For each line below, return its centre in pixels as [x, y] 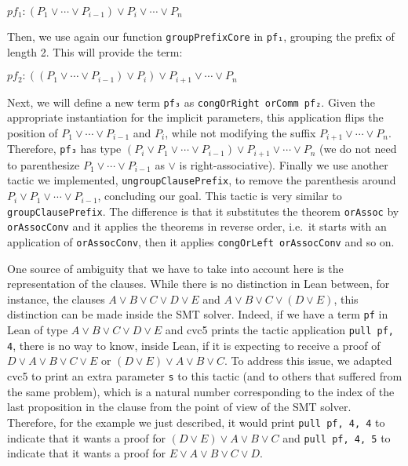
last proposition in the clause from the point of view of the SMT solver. [179, 407]
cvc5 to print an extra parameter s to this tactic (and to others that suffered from [205, 376]
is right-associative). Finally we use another [284, 164]
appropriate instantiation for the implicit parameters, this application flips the [195, 117]
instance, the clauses [56, 299]
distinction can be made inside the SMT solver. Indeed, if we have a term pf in [198, 314]
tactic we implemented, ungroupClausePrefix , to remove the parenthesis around [202, 180]
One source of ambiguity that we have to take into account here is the [175, 268]
